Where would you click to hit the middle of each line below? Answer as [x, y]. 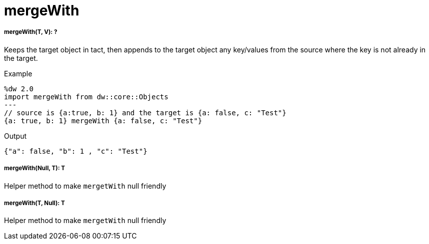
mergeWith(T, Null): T [34, 203]
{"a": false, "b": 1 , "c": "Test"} [76, 151]
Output [15, 136]
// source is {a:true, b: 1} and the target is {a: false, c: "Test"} [145, 113]
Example [18, 73]
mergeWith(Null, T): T [35, 168]
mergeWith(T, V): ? [31, 32]
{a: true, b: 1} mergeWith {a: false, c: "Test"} [103, 121]
